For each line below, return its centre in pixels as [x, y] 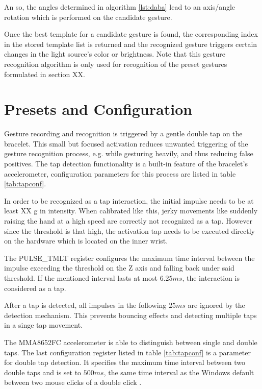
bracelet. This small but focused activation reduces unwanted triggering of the [126, 143]
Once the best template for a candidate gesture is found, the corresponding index [131, 34]
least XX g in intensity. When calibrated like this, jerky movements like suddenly [131, 211]
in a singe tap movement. [44, 325]
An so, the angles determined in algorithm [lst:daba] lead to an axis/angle [120, 7]
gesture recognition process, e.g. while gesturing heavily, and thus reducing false [129, 153]
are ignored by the [216, 305]
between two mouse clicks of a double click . [73, 382]
